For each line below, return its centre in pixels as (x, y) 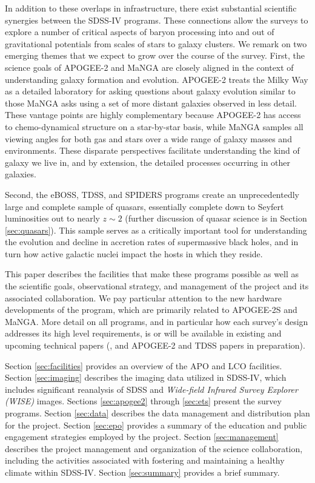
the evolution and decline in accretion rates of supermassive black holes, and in (152, 242)
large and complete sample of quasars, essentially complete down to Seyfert (144, 206)
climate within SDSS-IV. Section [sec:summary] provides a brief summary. (142, 472)
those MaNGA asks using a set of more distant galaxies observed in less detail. (151, 103)
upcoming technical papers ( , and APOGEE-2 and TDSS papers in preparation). (155, 345)
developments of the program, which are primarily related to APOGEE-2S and (151, 310)
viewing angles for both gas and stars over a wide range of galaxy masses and (148, 138)
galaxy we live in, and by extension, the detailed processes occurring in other (148, 162)
